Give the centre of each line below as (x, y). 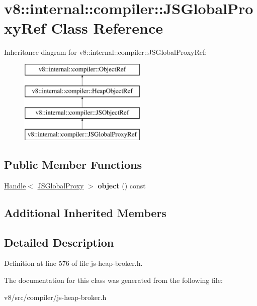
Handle (15, 185)
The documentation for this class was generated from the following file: (113, 280)
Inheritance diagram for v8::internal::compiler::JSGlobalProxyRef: (106, 52)
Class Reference (107, 28)
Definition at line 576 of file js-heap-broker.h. (73, 263)
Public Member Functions (73, 165)
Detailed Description (59, 242)
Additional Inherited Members (85, 212)
